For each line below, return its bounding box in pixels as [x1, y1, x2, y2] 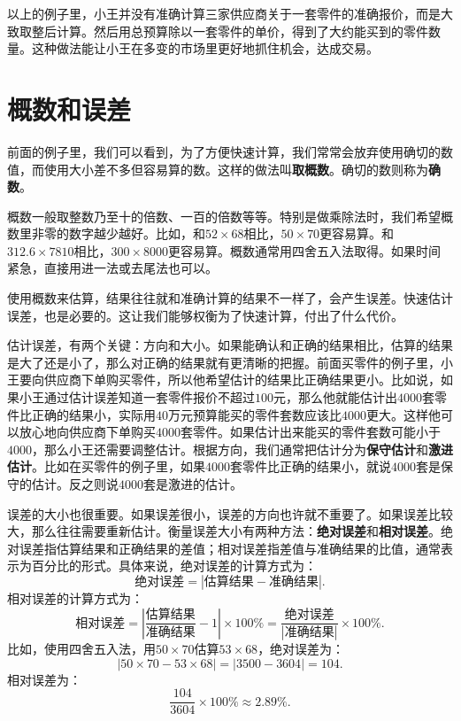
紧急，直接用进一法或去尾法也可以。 [7, 259, 218, 277]
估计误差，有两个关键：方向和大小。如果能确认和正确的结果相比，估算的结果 [7, 336, 453, 354]
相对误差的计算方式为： [7, 588, 143, 607]
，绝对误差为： [257, 640, 345, 657]
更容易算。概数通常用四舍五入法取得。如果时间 [168, 241, 442, 260]
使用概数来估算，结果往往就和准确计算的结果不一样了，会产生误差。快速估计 [7, 289, 453, 307]
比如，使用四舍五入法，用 [7, 640, 156, 657]
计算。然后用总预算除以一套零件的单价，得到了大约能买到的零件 [56, 21, 428, 40]
